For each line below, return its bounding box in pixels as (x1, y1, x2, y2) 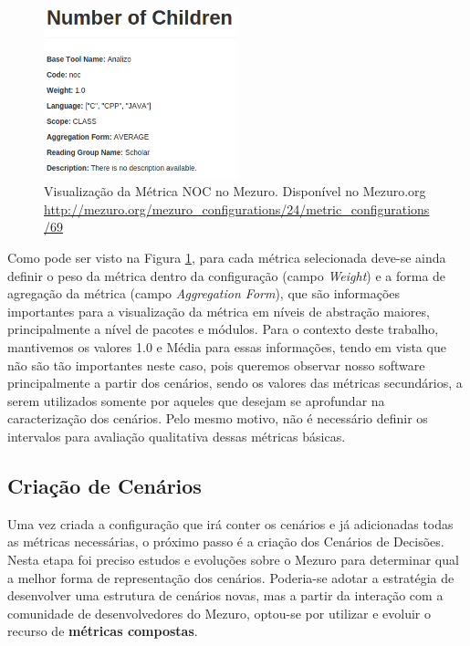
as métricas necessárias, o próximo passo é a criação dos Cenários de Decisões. (7, 532, 444, 551)
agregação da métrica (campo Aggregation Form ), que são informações (7, 284, 401, 303)
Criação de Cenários (7, 471, 202, 499)
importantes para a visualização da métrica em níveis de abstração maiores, (7, 301, 430, 320)
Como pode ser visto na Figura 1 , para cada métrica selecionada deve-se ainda (7, 248, 446, 266)
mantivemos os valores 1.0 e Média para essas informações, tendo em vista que (7, 337, 446, 356)
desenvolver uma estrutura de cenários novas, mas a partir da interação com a (7, 586, 444, 605)
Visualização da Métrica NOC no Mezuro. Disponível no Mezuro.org (44, 182, 426, 201)
